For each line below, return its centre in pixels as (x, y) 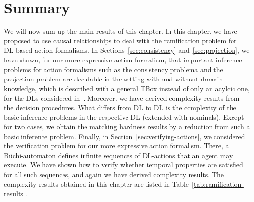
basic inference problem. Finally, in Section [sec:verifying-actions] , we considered (125, 136)
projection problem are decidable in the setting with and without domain (114, 79)
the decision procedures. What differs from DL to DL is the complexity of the (120, 107)
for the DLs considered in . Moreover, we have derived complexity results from (122, 98)
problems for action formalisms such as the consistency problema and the (114, 69)
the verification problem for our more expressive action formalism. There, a (116, 146)
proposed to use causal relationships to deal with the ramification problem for (120, 40)
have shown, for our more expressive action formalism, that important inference (123, 59)
